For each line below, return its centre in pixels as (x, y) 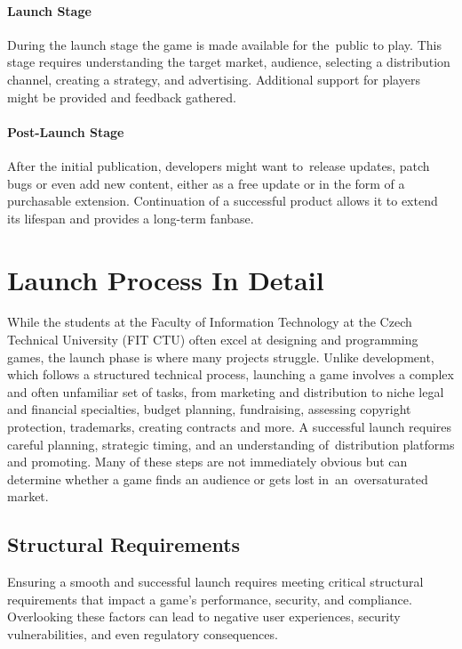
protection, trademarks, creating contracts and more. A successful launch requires (230, 427)
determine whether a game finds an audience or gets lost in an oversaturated (218, 479)
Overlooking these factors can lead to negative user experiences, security (204, 617)
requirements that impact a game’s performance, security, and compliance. (210, 599)
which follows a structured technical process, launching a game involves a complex (231, 374)
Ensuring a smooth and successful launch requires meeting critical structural (215, 582)
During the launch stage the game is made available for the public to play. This (224, 44)
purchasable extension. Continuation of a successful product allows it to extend (223, 201)
